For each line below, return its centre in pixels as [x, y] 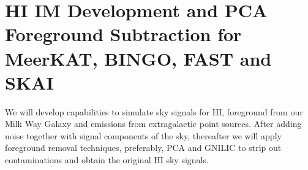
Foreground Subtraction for [123, 34]
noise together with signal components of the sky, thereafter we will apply [143, 135]
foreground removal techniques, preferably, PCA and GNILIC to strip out [143, 148]
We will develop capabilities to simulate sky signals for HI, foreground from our [154, 111]
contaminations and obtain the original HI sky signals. [107, 160]
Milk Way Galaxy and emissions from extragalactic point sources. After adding [153, 124]
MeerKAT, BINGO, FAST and [138, 58]
